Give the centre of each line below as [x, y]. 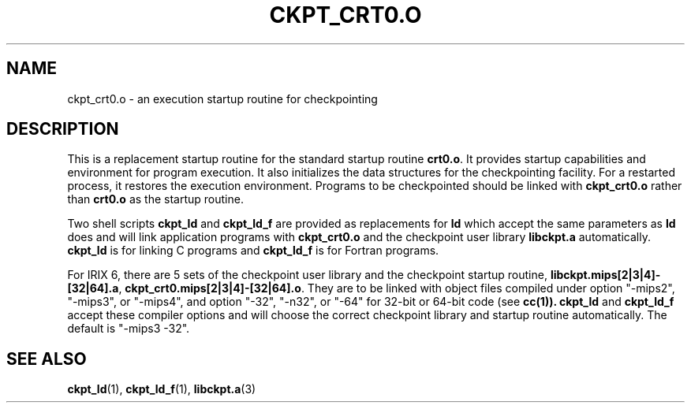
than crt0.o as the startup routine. [155, 199]
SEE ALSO [47, 359]
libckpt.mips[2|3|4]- [605, 275]
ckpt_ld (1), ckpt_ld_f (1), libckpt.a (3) [162, 389]
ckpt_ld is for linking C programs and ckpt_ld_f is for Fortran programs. [253, 251]
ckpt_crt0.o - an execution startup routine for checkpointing [222, 99]
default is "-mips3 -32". [129, 329]
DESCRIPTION [63, 129]
